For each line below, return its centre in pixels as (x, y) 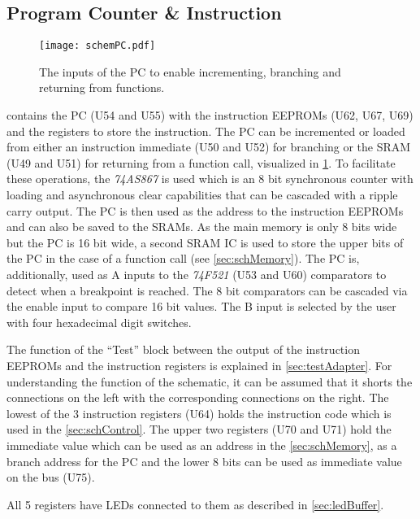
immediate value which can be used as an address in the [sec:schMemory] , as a (202, 445)
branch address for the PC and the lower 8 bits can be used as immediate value (204, 461)
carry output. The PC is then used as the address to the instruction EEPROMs (205, 210)
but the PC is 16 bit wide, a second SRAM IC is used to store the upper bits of (205, 242)
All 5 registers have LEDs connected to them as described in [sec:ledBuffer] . (195, 504)
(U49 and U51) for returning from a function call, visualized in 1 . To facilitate (201, 162)
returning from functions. (102, 87)
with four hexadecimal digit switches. (99, 322)
